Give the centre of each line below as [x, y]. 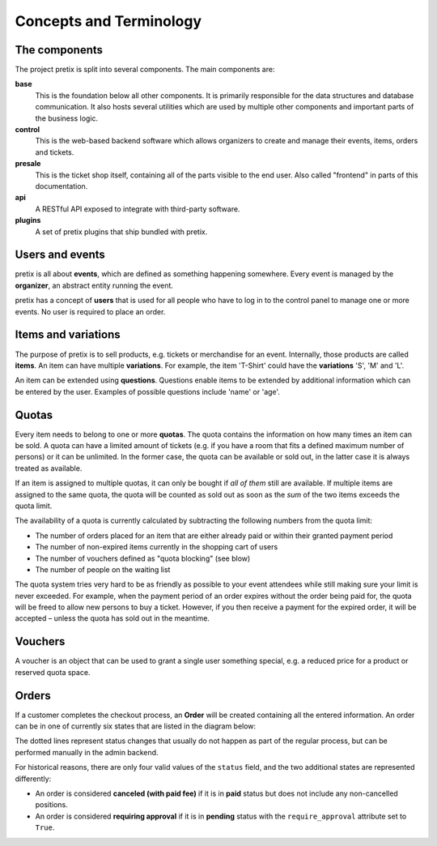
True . [45, 827]
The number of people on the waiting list [103, 569]
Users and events [60, 255]
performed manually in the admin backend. [87, 752]
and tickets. [55, 152]
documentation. [62, 186]
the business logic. [67, 118]
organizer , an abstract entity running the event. [94, 285]
